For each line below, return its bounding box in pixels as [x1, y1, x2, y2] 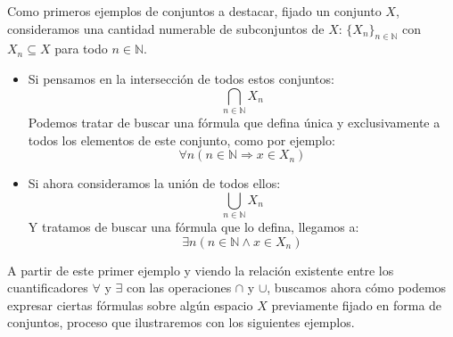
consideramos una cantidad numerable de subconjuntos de [7, 19, 325, 37]
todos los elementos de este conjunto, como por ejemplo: [28, 130, 335, 149]
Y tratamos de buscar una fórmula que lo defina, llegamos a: [28, 218, 359, 236]
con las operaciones [126, 278, 232, 297]
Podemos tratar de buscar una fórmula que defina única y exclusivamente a [28, 112, 441, 131]
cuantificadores [7, 278, 88, 297]
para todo [54, 39, 108, 58]
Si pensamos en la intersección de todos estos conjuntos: [28, 69, 334, 87]
